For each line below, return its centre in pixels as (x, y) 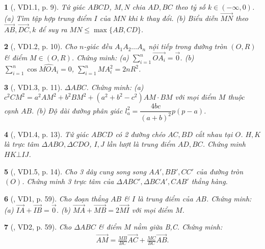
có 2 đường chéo (140, 134)
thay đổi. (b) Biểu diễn (182, 18)
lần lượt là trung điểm (141, 144)
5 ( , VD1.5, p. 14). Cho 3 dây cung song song (75, 171)
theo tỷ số (190, 7)
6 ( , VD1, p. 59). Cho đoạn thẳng (56, 198)
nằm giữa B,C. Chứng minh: (178, 227)
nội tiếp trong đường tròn (188, 46)
